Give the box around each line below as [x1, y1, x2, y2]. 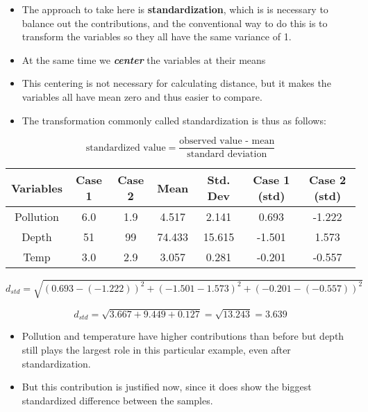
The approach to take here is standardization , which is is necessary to [22, 2, 328, 16]
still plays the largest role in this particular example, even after [22, 342, 291, 356]
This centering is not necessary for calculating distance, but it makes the [22, 76, 331, 90]
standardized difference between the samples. [22, 393, 213, 407]
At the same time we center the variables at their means [22, 52, 266, 67]
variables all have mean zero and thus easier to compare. [22, 89, 262, 104]
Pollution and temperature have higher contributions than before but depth [22, 329, 344, 343]
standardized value [85, 142, 166, 153]
